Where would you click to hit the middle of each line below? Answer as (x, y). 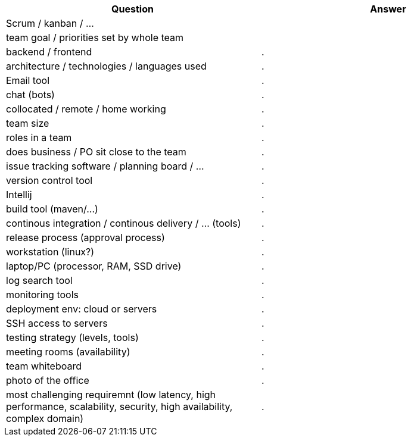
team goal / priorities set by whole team (95, 37)
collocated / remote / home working (86, 109)
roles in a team (39, 137)
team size (28, 123)
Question (133, 9)
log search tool (39, 280)
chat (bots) (30, 95)
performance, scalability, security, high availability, (119, 406)
